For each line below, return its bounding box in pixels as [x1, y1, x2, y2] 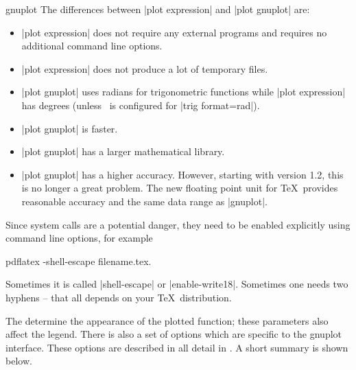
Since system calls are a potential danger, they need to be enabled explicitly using [5, 217, 351, 231]
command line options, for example [5, 231, 153, 245]
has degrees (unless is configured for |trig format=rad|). [21, 97, 260, 112]
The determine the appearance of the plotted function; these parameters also [5, 313, 329, 327]
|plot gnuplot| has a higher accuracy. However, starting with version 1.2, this [21, 167, 344, 181]
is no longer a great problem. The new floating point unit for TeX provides [21, 181, 338, 195]
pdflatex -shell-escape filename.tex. [5, 253, 152, 268]
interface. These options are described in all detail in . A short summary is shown [5, 340, 348, 354]
